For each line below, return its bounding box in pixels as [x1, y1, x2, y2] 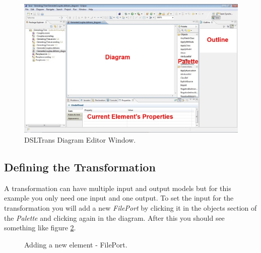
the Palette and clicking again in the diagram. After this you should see [4, 212, 225, 223]
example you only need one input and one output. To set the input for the [4, 193, 234, 203]
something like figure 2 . [4, 222, 76, 233]
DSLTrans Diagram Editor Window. [24, 135, 136, 145]
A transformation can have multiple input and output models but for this [4, 182, 231, 193]
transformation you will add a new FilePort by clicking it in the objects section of [4, 203, 257, 213]
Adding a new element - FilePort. [24, 239, 127, 249]
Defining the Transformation [4, 159, 156, 175]
